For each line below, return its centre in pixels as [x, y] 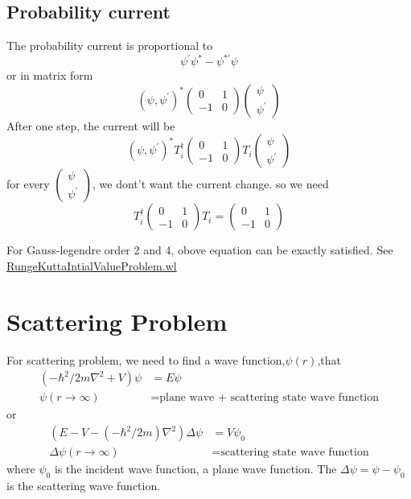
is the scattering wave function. [84, 485]
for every [28, 184]
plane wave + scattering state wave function [269, 398]
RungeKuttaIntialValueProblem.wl [92, 266]
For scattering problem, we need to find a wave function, [146, 359]
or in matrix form [50, 75]
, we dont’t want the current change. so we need [211, 184]
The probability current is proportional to [110, 45]
